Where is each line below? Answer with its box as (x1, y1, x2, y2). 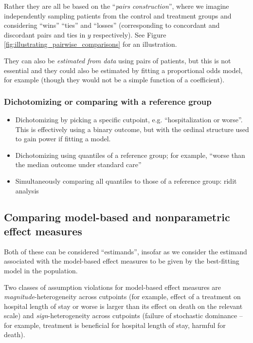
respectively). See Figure (93, 29, 166, 39)
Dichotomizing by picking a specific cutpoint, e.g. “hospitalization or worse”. (15, 114, 243, 124)
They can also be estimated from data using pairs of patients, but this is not (4, 55, 231, 65)
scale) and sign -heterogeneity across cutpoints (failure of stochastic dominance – (4, 310, 243, 321)
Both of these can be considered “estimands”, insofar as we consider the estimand (4, 246, 247, 256)
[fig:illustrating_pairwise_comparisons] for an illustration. (4, 39, 177, 49)
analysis (15, 185, 39, 195)
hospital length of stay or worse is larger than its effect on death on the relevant (4, 301, 243, 311)
